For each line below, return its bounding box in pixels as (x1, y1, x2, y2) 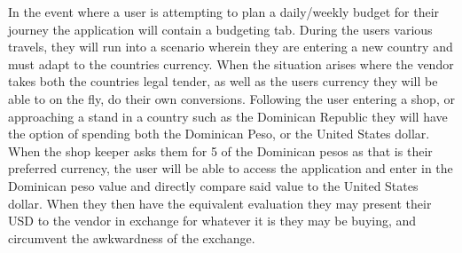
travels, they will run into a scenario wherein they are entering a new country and (8, 37, 453, 56)
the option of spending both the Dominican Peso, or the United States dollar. (8, 124, 430, 143)
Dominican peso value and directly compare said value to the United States (8, 176, 419, 194)
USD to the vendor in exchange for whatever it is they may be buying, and (8, 211, 417, 230)
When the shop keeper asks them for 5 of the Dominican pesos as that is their (8, 141, 433, 160)
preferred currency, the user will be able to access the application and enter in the (8, 159, 453, 178)
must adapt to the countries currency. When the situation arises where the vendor (8, 54, 454, 73)
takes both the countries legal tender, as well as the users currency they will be (8, 72, 438, 91)
